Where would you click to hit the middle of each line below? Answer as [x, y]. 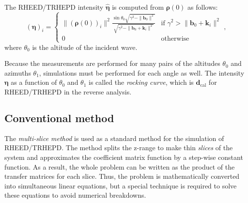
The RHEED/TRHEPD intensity [54, 7]
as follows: [203, 7]
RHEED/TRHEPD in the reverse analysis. [68, 91]
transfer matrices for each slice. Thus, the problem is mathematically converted [122, 176]
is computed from [138, 7]
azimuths [18, 72]
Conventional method [59, 117]
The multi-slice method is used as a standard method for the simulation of [114, 138]
